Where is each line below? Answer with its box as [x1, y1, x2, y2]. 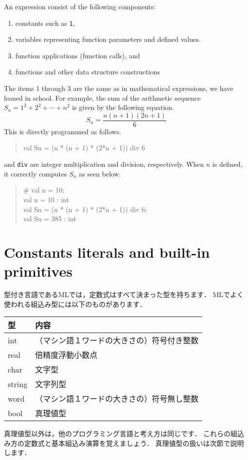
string [8, 378, 28, 389]
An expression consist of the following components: [4, 1, 156, 11]
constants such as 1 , [15, 18, 75, 28]
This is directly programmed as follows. [4, 126, 122, 136]
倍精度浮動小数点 [35, 349, 98, 361]
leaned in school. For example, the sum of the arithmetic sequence [4, 92, 201, 103]
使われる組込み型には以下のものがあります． [4, 299, 146, 309]
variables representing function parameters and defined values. [15, 34, 201, 44]
